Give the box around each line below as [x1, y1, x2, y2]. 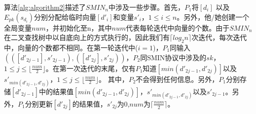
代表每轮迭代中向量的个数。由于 [126, 22, 230, 33]
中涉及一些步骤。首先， [109, 2, 185, 12]
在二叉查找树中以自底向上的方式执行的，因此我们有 [4, 32, 170, 42]
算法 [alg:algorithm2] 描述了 [4, 2, 86, 12]
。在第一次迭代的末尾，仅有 [45, 63, 136, 73]
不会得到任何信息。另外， [136, 74, 219, 84]
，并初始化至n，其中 [45, 22, 112, 33]
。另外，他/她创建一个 [177, 11, 250, 22]
